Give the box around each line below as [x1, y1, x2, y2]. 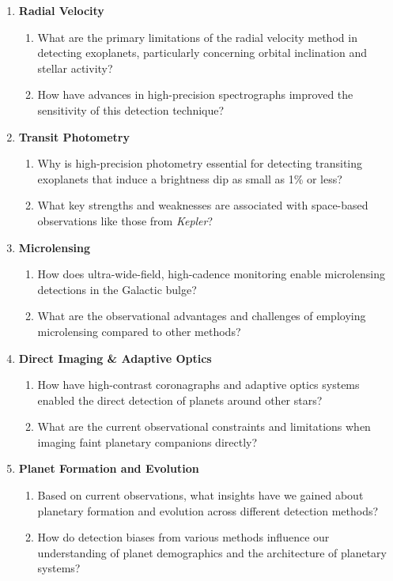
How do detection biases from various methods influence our [37, 529, 330, 545]
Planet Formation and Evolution [18, 460, 199, 477]
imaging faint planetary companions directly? [37, 433, 258, 450]
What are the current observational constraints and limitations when [37, 418, 371, 435]
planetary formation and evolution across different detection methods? [37, 502, 379, 519]
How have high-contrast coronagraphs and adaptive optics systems [37, 376, 360, 393]
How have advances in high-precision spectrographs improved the [37, 86, 353, 103]
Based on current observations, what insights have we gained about [37, 487, 364, 504]
